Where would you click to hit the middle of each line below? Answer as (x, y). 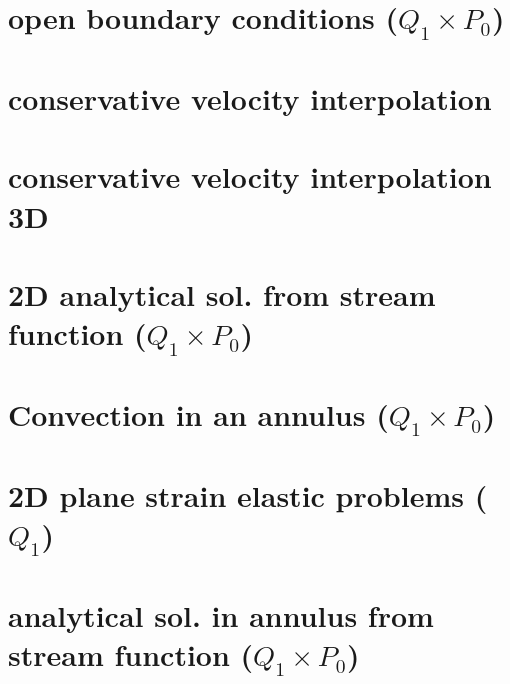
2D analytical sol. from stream (222, 293)
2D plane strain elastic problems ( (248, 494)
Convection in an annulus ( (198, 413)
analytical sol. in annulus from (221, 614)
